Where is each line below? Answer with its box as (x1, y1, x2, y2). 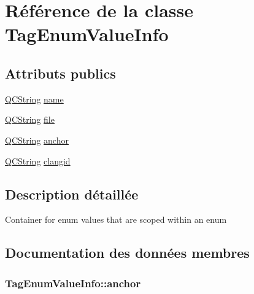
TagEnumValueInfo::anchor (5, 275, 141, 290)
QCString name (5, 92, 64, 105)
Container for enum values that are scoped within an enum (5, 213, 227, 226)
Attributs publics (5, 63, 116, 82)
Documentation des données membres (5, 243, 250, 262)
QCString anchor (5, 133, 69, 146)
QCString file (5, 113, 55, 126)
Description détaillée (5, 184, 139, 203)
